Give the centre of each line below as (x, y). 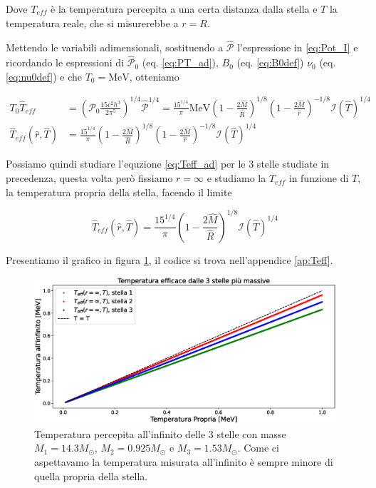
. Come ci (258, 448)
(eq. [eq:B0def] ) (270, 62)
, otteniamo (154, 76)
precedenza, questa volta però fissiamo (89, 178)
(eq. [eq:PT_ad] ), (180, 62)
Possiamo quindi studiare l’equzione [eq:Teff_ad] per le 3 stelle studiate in (168, 164)
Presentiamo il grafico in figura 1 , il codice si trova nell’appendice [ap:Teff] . (169, 259)
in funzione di (319, 178)
